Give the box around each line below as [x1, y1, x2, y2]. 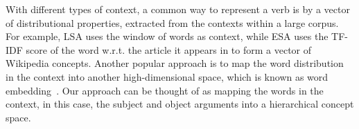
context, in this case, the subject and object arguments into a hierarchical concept [6, 97, 354, 111]
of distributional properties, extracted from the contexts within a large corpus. [6, 15, 339, 30]
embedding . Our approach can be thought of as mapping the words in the [6, 83, 324, 97]
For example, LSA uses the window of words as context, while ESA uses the [6, 29, 329, 43]
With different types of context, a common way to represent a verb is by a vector [6, 2, 350, 16]
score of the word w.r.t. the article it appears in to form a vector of [26, 42, 312, 57]
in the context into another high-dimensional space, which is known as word [6, 69, 329, 83]
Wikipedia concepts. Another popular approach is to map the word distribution [6, 56, 344, 70]
